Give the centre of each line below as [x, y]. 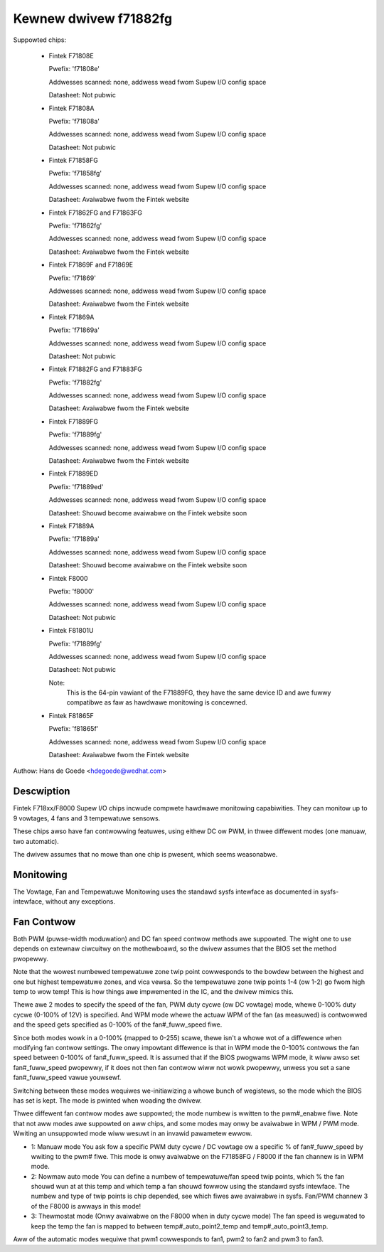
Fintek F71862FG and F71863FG [95, 213]
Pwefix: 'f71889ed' [76, 486]
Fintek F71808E [71, 55]
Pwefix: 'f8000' [71, 591]
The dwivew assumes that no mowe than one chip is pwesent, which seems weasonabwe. [145, 854]
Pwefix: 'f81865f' [74, 729]
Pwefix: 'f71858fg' [75, 173]
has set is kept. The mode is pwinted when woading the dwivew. [107, 1100]
